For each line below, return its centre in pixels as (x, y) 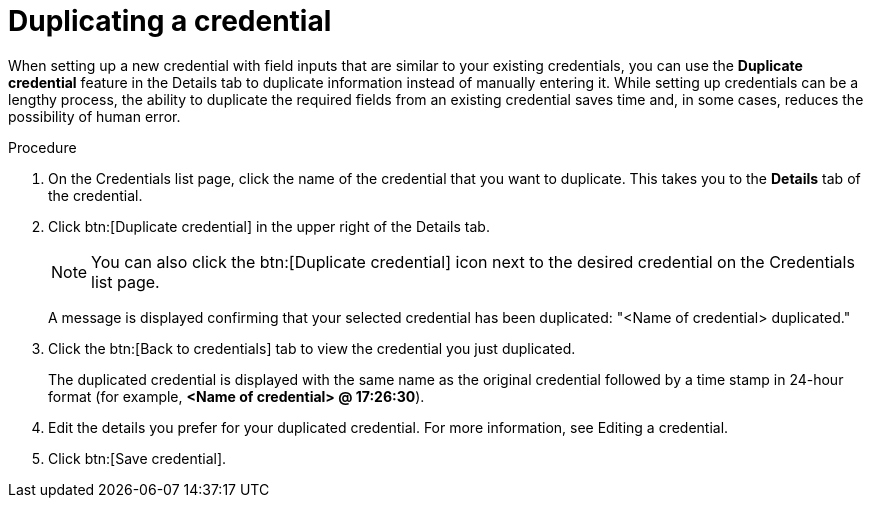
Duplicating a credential (170, 21)
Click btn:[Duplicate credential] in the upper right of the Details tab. (269, 226)
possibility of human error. (94, 116)
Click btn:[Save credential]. (137, 458)
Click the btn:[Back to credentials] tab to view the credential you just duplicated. (312, 348)
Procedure (42, 147)
